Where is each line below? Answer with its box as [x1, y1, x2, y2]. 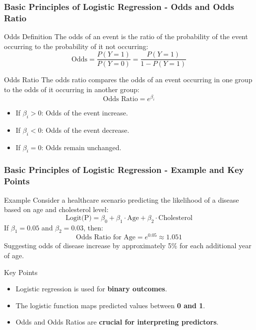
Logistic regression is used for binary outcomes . [15, 283, 167, 294]
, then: [83, 222, 103, 232]
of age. [4, 250, 24, 261]
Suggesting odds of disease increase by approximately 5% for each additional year [4, 240, 252, 251]
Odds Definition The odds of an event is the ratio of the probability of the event [4, 31, 248, 42]
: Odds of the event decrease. [41, 124, 129, 135]
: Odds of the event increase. [41, 108, 128, 118]
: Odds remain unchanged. [41, 142, 122, 152]
